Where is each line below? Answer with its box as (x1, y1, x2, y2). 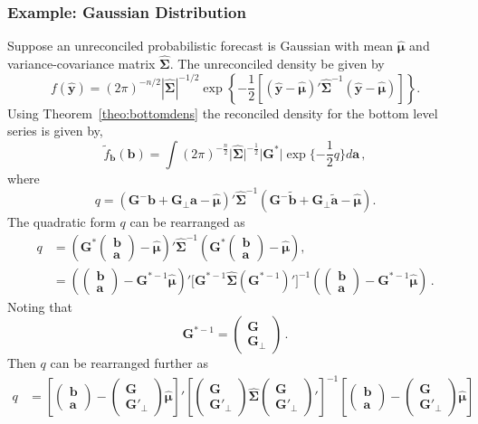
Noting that (7, 297, 72, 316)
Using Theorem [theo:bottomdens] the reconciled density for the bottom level (7, 103, 438, 122)
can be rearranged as (129, 212, 245, 231)
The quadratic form (7, 212, 116, 231)
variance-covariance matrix (7, 54, 156, 73)
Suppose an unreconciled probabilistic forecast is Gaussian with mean (7, 36, 394, 55)
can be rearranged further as (50, 353, 208, 372)
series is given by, (7, 121, 103, 140)
